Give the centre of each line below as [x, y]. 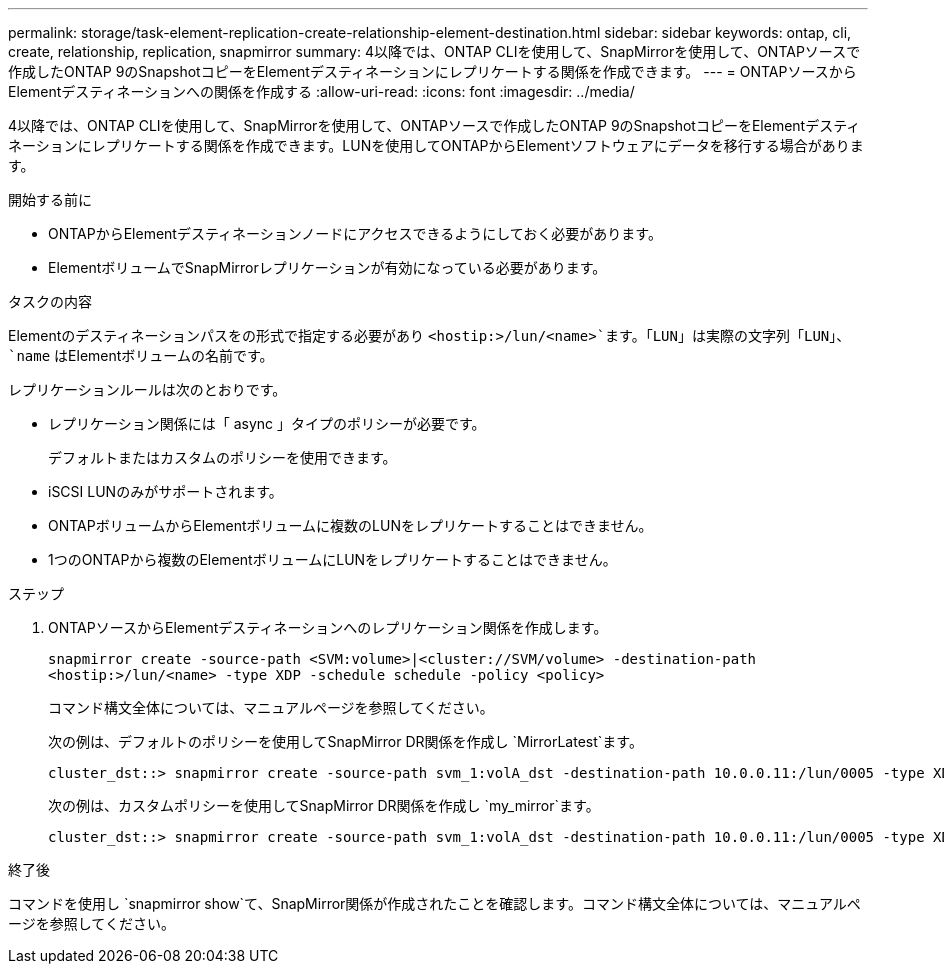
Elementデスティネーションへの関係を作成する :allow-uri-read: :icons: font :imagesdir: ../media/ [321, 91]
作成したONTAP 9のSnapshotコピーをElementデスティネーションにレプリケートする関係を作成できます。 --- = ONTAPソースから [432, 71]
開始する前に [50, 199]
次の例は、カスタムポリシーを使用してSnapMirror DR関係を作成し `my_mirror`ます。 [324, 805]
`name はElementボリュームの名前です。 [141, 355]
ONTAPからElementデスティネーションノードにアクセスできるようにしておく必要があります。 [355, 233]
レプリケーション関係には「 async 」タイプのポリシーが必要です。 [267, 423]
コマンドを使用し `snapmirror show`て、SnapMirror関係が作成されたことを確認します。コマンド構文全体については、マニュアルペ [434, 903]
